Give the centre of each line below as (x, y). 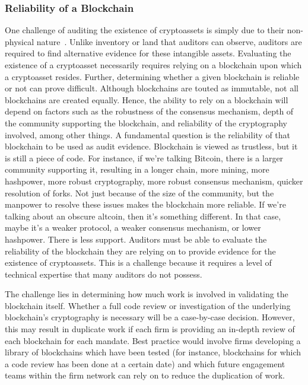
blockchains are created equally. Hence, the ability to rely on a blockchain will (147, 99)
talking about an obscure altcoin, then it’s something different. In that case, (143, 216)
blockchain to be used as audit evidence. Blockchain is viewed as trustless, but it (151, 146)
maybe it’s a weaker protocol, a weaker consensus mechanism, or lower (133, 227)
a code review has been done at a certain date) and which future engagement (145, 363)
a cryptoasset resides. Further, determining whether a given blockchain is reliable (152, 76)
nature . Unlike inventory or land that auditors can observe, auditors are (169, 41)
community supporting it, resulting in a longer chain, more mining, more (137, 169)
